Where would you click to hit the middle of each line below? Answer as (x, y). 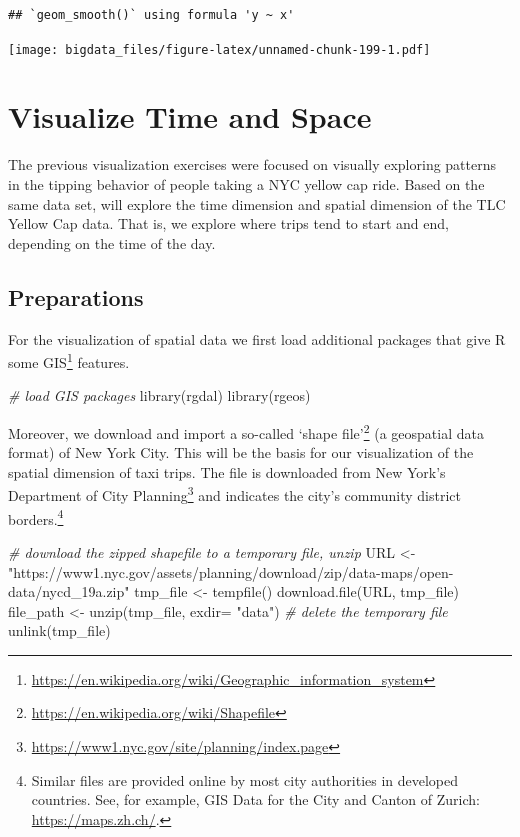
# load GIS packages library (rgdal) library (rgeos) (159, 395)
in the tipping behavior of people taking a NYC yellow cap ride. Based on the (246, 183)
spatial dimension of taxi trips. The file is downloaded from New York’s (227, 471)
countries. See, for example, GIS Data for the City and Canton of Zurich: (255, 799)
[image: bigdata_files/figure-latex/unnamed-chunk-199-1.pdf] (219, 49)
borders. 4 (36, 517)
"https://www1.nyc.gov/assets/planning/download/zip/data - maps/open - (231, 571)
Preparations (76, 296)
